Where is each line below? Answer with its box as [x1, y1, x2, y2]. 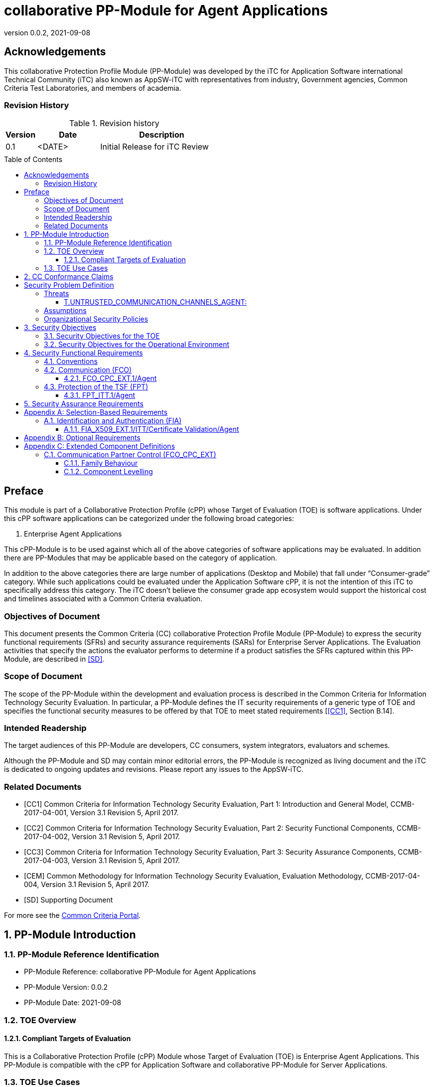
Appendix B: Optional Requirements [24, 433, 141, 442]
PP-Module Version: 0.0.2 [24, 983, 108, 992]
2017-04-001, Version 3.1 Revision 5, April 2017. [24, 808, 179, 817]
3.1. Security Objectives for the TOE [44, 332, 160, 341]
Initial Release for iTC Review [100, 142, 209, 152]
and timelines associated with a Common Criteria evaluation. [4, 594, 203, 603]
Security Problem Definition [24, 281, 114, 290]
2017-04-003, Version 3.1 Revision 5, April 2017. [24, 856, 180, 865]
